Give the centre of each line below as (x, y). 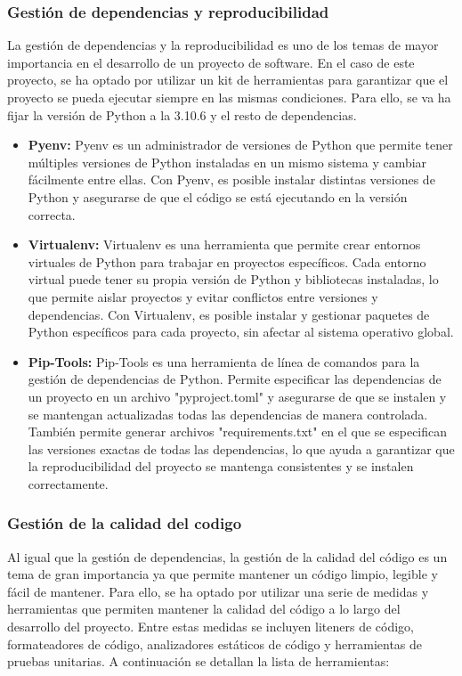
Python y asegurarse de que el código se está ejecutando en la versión (218, 196)
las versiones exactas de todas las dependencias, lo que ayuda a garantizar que (241, 448)
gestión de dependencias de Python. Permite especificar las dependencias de (235, 379)
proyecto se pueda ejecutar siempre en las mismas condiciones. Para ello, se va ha (229, 97)
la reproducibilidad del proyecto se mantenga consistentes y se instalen (221, 466)
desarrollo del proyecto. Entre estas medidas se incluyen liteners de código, (211, 627)
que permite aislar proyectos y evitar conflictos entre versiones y (203, 296)
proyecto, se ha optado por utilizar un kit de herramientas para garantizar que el (228, 80)
